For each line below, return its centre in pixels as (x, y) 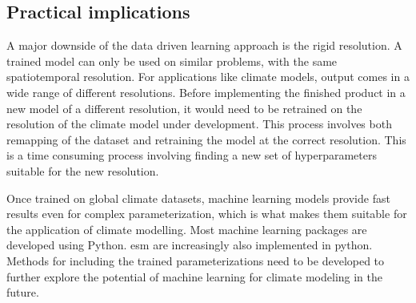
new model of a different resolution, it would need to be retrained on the (184, 108)
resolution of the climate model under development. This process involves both (199, 124)
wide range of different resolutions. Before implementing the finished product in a (206, 92)
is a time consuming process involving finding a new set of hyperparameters (192, 155)
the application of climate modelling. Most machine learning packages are (187, 229)
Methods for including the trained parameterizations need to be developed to (196, 260)
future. (23, 292)
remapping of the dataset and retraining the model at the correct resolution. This (206, 139)
